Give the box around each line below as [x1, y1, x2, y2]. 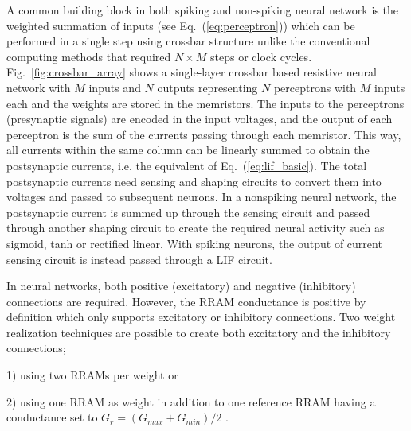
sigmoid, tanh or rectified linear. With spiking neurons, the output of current [6, 235, 382, 251]
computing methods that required [6, 48, 171, 64]
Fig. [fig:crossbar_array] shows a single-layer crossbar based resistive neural [6, 64, 377, 80]
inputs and [88, 79, 141, 95]
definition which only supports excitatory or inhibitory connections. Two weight [6, 309, 396, 325]
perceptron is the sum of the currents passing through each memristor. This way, [6, 126, 401, 142]
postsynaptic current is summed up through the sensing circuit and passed [6, 204, 370, 220]
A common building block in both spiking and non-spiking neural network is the [6, 2, 398, 17]
